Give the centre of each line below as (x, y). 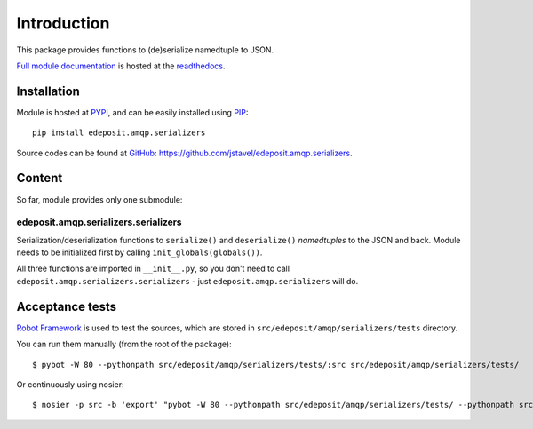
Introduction (63, 23)
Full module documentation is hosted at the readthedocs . (121, 66)
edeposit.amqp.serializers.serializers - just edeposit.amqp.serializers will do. (187, 281)
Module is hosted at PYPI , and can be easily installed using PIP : (132, 112)
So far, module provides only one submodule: (99, 199)
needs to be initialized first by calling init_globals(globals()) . (139, 252)
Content (40, 178)
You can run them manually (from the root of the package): (124, 344)
